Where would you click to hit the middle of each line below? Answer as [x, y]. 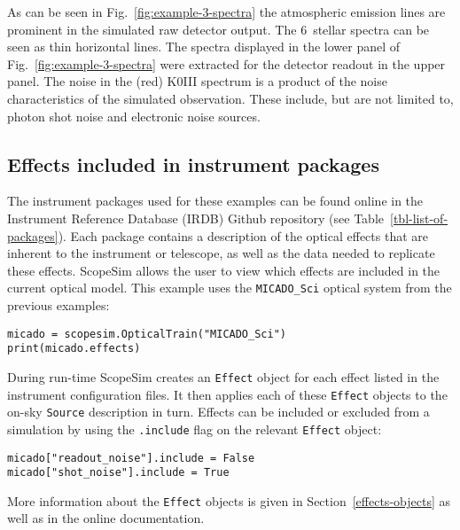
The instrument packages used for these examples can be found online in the [215, 201]
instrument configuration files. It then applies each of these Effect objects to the [227, 394]
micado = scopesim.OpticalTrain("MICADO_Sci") [147, 334]
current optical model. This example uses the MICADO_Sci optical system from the [230, 288]
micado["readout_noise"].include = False [131, 458]
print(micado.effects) [74, 349]
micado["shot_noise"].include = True [118, 473]
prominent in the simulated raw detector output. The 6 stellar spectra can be [218, 29]
